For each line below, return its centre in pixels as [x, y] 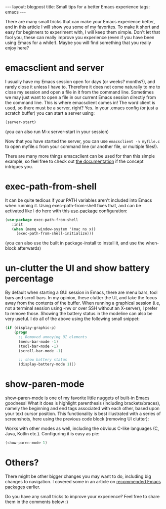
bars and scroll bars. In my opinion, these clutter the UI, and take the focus [81, 298]
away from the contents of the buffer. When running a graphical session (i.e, [83, 303]
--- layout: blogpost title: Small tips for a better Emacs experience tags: [77, 7]
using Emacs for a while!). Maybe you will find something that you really [78, 43]
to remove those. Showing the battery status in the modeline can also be [79, 314]
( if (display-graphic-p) [31, 328]
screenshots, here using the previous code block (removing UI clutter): [77, 419]
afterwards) [29, 248]
